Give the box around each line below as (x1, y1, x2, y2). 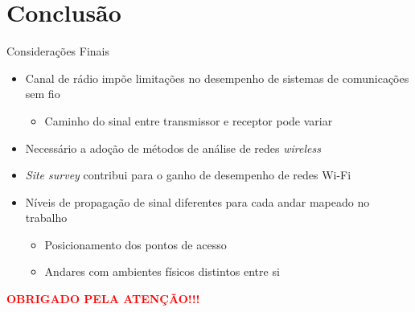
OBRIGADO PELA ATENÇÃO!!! (6, 290, 200, 307)
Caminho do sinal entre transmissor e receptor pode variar (44, 112, 333, 129)
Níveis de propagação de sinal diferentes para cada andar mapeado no (25, 193, 370, 210)
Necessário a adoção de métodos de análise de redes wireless (25, 139, 321, 156)
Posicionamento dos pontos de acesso (44, 236, 227, 252)
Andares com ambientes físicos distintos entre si (44, 263, 280, 280)
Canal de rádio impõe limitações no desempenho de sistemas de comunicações (25, 69, 409, 86)
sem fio (25, 85, 60, 102)
